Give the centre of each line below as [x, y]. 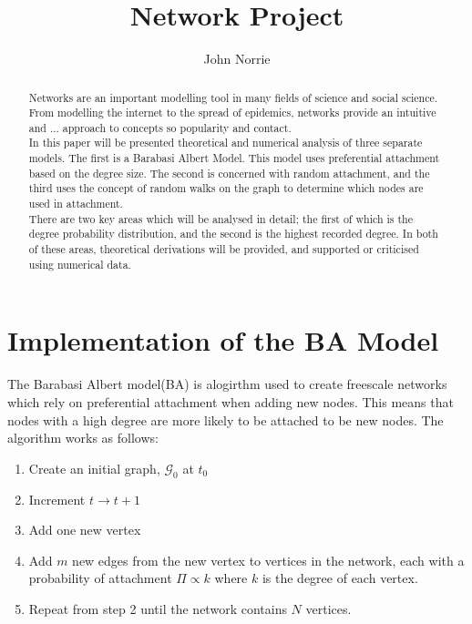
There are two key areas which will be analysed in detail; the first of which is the [221, 218]
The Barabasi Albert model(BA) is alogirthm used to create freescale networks [227, 384]
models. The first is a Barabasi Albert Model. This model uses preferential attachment [234, 158]
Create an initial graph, [94, 468]
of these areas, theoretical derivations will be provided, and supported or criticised [224, 249]
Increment [57, 499]
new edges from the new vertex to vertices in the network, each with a [268, 560]
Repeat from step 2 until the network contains [158, 608]
